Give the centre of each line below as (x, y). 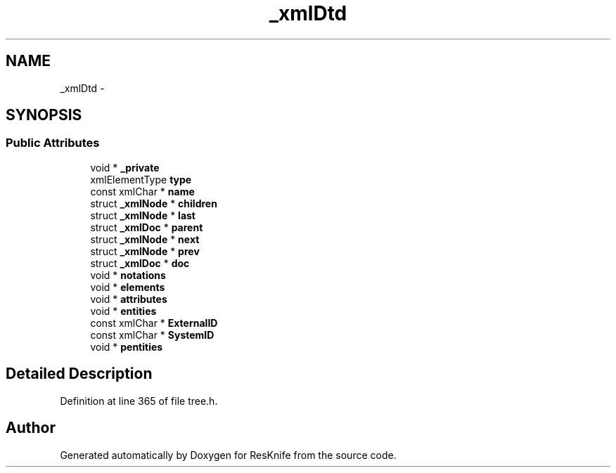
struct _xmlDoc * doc (140, 263)
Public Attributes (53, 143)
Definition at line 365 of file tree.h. (139, 401)
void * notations (128, 275)
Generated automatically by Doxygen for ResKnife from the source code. (228, 455)
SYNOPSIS (44, 115)
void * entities (123, 311)
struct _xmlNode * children (154, 203)
